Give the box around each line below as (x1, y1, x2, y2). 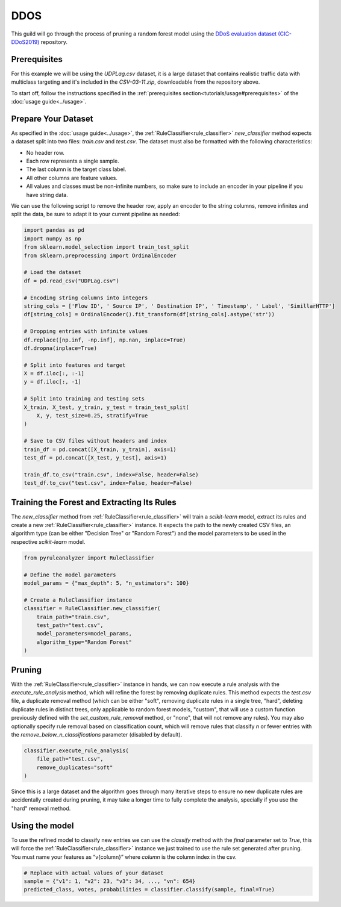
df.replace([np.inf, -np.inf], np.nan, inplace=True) (23, 336, 186, 343)
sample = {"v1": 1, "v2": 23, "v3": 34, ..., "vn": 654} (23, 877, 196, 885)
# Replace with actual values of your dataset (23, 869, 164, 876)
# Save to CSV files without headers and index (23, 437, 167, 444)
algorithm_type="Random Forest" (36, 638, 133, 646)
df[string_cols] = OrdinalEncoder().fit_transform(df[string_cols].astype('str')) (23, 311, 275, 318)
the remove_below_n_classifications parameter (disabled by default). (11, 731, 183, 738)
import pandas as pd (23, 226, 84, 234)
